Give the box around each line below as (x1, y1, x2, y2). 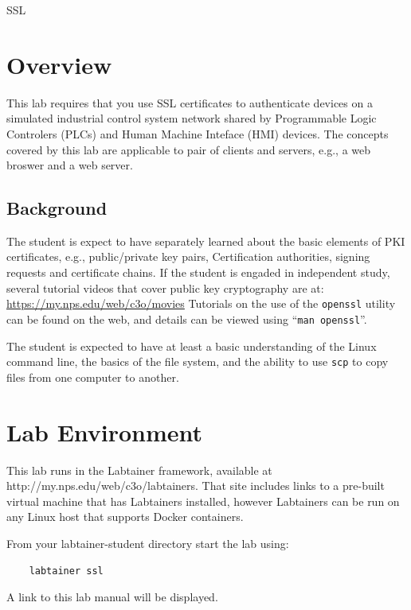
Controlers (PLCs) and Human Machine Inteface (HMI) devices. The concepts (6, 125, 389, 142)
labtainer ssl (29, 565, 104, 577)
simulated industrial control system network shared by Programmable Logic (6, 110, 377, 126)
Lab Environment (6, 415, 203, 448)
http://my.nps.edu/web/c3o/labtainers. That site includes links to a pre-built (6, 477, 385, 494)
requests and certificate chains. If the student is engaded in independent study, (6, 264, 390, 281)
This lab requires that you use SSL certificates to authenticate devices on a (6, 94, 373, 111)
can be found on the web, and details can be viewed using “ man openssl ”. (6, 310, 367, 327)
